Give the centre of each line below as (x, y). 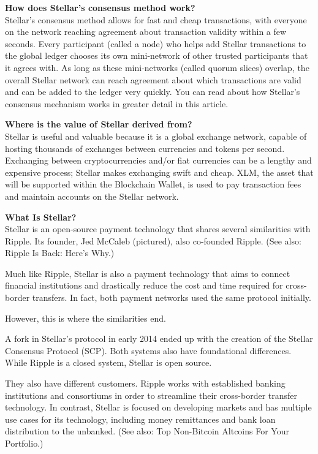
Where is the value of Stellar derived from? (99, 124)
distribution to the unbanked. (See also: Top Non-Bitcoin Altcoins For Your (147, 431)
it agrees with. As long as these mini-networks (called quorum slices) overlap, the (157, 67)
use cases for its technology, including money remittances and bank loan (140, 419)
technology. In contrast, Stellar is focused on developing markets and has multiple (158, 407)
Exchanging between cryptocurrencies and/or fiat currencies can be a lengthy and (158, 160)
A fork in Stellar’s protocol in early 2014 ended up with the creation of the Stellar (159, 339)
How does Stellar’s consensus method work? (100, 7)
